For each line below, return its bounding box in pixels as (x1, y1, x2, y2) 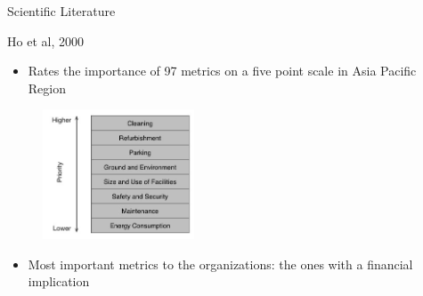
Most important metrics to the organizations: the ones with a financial (28, 254, 413, 273)
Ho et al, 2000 (7, 31, 84, 50)
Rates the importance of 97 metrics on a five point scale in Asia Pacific (28, 61, 417, 80)
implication (28, 272, 90, 291)
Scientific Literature (7, 2, 116, 20)
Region (28, 78, 66, 97)
